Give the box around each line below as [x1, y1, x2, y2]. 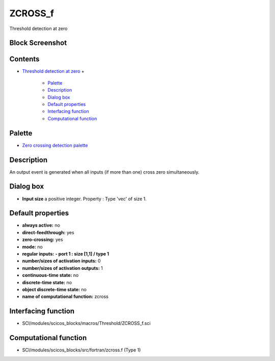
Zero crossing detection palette [22, 142, 88, 148]
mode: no [22, 243, 43, 249]
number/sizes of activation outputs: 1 [22, 265, 103, 271]
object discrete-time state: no [22, 286, 87, 292]
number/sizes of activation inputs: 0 [22, 258, 101, 264]
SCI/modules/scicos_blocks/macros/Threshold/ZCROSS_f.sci [22, 320, 151, 326]
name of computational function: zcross [22, 293, 109, 300]
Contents [9, 55, 40, 64]
